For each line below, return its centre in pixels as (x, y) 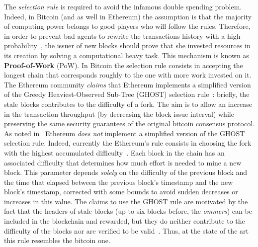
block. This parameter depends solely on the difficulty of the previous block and (126, 172)
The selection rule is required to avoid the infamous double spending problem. (123, 6)
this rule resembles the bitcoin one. (57, 240)
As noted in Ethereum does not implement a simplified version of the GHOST (125, 133)
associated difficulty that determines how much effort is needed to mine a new (123, 162)
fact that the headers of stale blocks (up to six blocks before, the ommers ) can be (128, 211)
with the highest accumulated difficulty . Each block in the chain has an (114, 152)
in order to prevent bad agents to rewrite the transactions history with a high (122, 36)
